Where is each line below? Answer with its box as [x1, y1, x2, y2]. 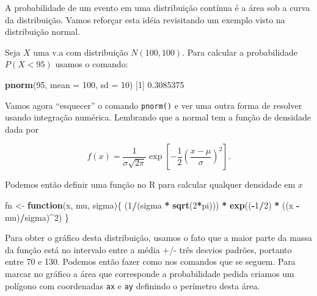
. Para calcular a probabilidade [182, 45, 298, 58]
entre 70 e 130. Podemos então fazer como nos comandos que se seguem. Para [5, 255, 296, 268]
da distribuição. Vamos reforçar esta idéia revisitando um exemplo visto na [5, 13, 285, 26]
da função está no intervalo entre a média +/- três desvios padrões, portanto [5, 243, 292, 256]
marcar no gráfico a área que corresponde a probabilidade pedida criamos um [5, 267, 294, 279]
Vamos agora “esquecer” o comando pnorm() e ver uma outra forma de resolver [5, 98, 302, 111]
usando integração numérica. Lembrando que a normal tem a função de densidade [5, 111, 312, 124]
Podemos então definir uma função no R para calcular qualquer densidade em [5, 178, 296, 191]
